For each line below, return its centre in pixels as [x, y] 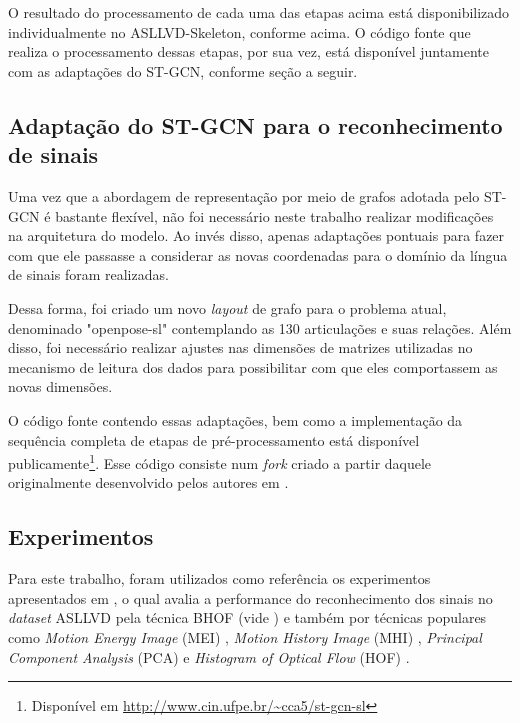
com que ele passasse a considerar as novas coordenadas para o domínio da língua [258, 254]
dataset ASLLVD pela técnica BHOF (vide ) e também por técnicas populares [247, 617]
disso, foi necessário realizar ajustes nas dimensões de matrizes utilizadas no [240, 347]
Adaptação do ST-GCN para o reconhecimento [255, 124]
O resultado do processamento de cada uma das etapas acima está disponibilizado [259, 12]
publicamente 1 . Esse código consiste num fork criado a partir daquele [220, 461]
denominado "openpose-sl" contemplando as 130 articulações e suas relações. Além [260, 327]
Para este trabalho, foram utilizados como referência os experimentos [219, 578]
